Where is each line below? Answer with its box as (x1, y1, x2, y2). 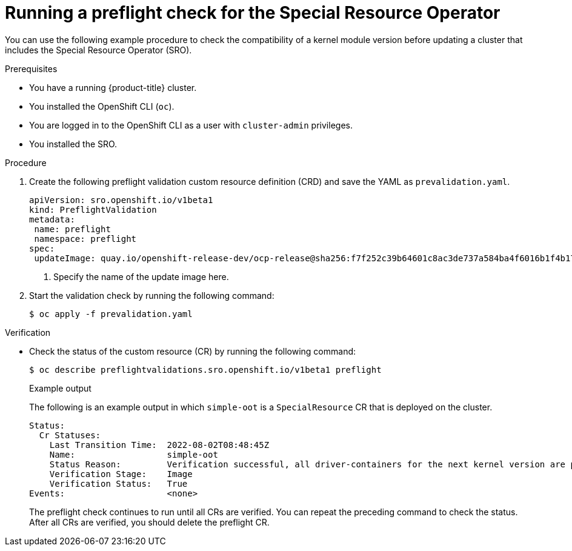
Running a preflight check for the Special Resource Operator (5, 2, 501, 23)
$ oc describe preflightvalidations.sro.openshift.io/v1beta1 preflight (29, 364, 382, 375)
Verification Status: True (49, 478, 188, 489)
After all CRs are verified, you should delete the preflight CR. (29, 516, 270, 527)
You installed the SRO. (29, 138, 118, 149)
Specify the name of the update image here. (53, 271, 229, 282)
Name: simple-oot (49, 449, 218, 459)
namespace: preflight (34, 233, 137, 244)
